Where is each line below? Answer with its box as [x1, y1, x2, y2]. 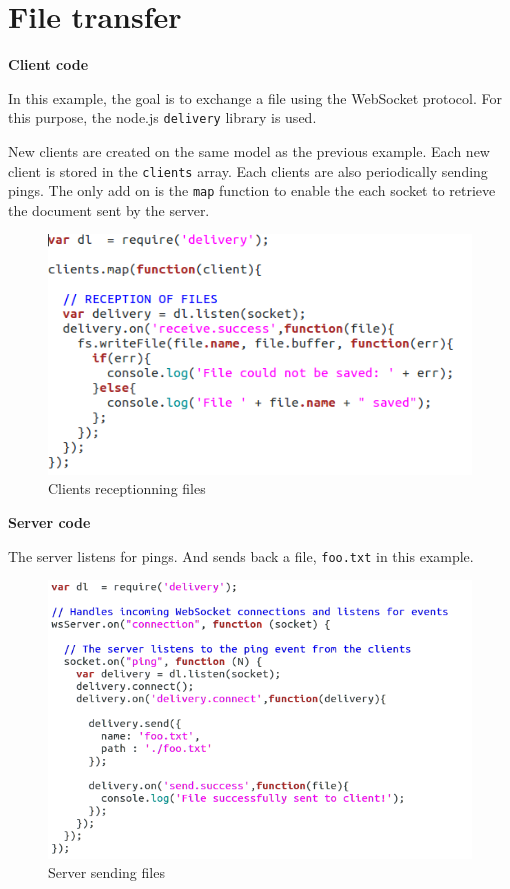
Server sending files [48, 862, 165, 883]
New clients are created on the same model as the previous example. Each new [8, 140, 490, 161]
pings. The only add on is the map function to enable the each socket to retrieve [8, 180, 496, 201]
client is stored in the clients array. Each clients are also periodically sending [8, 160, 488, 181]
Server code [8, 511, 91, 532]
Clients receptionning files [48, 478, 206, 499]
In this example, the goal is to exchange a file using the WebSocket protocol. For [8, 87, 502, 108]
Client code [8, 54, 89, 75]
